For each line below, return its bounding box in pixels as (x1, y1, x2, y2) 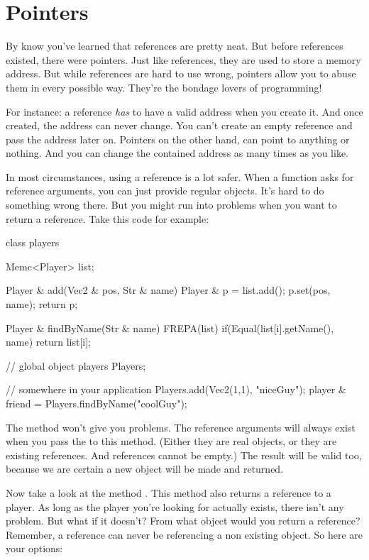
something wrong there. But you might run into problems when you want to (6, 197, 337, 212)
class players (6, 235, 60, 250)
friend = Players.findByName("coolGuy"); (6, 396, 187, 410)
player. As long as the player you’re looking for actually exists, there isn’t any (6, 499, 344, 514)
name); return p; (6, 297, 78, 312)
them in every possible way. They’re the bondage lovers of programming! (6, 79, 322, 94)
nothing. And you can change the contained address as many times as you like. (6, 146, 349, 160)
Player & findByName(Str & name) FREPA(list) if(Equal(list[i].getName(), (6, 320, 334, 335)
